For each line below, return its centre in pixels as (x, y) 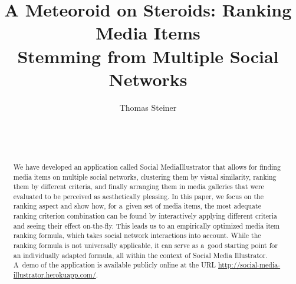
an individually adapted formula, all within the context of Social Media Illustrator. (140, 255)
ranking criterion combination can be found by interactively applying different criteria (145, 216)
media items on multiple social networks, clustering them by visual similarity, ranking (145, 176)
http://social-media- (249, 265)
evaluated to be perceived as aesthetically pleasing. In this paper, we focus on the (138, 196)
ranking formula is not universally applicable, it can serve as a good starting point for (145, 245)
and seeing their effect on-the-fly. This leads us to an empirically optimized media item (147, 225)
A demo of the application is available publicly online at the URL (115, 265)
